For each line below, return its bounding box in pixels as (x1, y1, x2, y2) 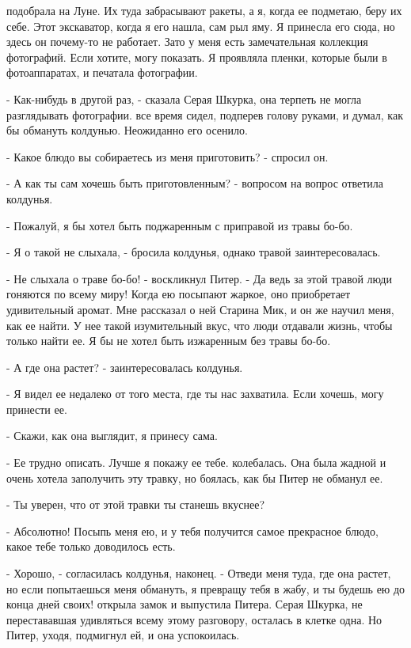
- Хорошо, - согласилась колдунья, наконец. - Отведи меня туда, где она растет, (6, 565, 391, 582)
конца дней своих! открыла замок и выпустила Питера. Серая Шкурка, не (6, 596, 363, 612)
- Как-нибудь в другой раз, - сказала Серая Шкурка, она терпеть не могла (6, 90, 362, 107)
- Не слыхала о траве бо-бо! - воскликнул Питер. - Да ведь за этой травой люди (6, 270, 392, 286)
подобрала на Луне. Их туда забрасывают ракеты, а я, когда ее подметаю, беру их (6, 2, 402, 18)
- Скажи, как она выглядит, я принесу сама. (6, 427, 218, 444)
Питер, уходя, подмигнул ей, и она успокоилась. (6, 627, 240, 643)
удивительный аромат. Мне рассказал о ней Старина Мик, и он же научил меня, (6, 301, 394, 317)
